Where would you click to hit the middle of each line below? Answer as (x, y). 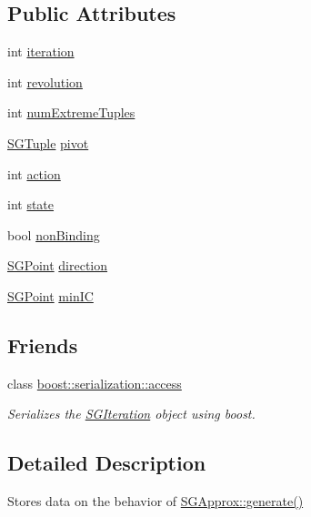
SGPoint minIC (50, 295)
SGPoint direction (58, 265)
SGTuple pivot (48, 142)
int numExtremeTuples (71, 112)
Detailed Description (107, 463)
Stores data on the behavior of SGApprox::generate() (155, 501)
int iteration (41, 51)
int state (31, 204)
